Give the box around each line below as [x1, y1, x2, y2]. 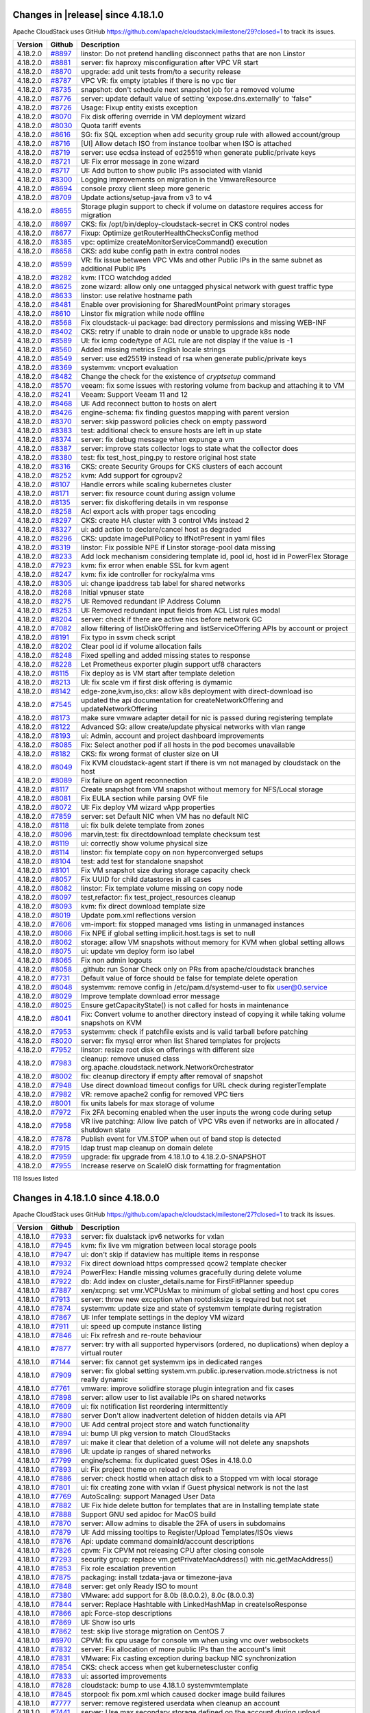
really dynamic [81, 1375, 128, 1384]
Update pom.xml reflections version [81, 910, 197, 920]
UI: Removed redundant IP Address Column [81, 596, 221, 606]
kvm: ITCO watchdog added [81, 273, 171, 282]
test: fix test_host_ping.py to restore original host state [81, 452, 256, 462]
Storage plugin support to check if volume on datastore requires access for [81, 201, 323, 211]
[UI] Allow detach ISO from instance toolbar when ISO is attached [81, 138, 292, 148]
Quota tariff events [81, 121, 142, 130]
